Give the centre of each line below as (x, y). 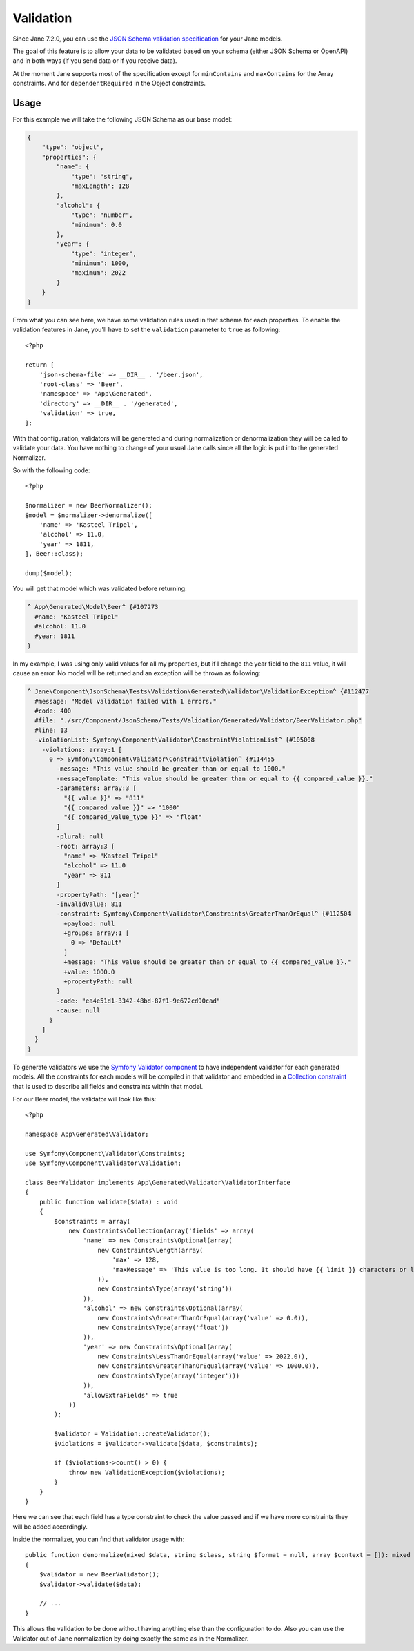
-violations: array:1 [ (82, 750)
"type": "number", (102, 215)
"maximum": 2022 (98, 273)
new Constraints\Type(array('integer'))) (169, 1375)
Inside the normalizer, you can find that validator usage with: (99, 1539)
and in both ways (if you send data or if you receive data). (95, 61)
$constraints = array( (92, 1221)
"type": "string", (102, 176)
